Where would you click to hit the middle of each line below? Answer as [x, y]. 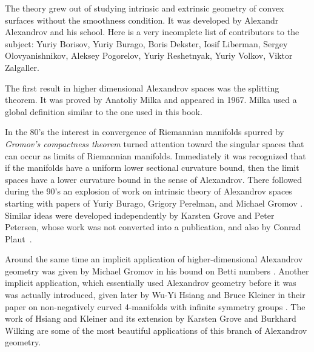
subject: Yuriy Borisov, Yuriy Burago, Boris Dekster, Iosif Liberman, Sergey [146, 43]
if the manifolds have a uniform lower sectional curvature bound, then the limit [152, 168]
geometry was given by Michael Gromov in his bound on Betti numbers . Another [157, 271]
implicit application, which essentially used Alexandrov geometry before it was [151, 283]
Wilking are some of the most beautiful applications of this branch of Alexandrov [156, 330]
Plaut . [18, 238]
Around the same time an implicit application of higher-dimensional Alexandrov [154, 259]
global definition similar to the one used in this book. [104, 111]
